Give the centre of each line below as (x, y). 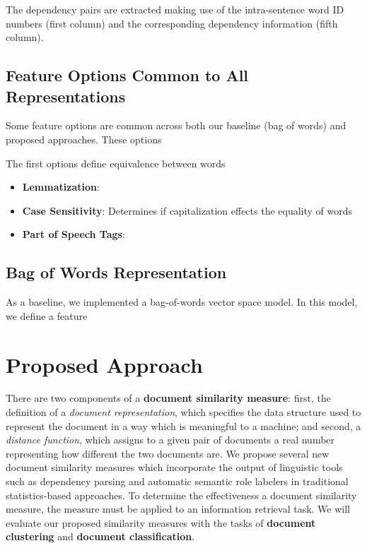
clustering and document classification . (100, 536)
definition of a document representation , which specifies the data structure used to (183, 412)
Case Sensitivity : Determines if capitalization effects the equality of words (187, 210)
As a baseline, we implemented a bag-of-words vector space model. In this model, (182, 302)
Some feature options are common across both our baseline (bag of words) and (176, 125)
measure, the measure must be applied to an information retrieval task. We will (178, 509)
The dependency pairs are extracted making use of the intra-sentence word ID (175, 9)
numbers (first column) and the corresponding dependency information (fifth (172, 23)
